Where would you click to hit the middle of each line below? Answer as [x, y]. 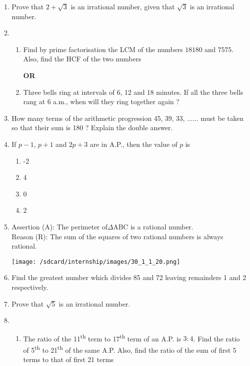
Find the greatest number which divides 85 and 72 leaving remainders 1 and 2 [129, 277]
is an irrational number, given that [123, 6]
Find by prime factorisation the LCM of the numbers [103, 49]
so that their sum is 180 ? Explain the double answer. [92, 127]
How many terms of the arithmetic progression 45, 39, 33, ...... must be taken [127, 118]
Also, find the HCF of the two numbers [82, 59]
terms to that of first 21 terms [68, 359]
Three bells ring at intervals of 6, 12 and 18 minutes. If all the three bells [133, 92]
